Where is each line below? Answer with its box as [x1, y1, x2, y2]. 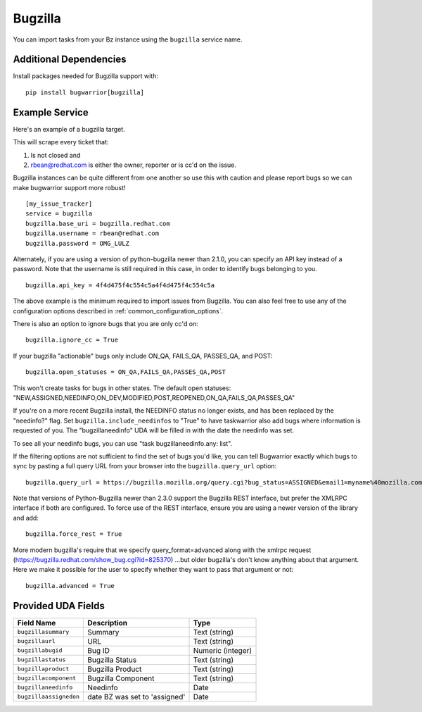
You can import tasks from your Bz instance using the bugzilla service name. [13, 35, 243, 44]
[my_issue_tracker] [25, 200, 93, 208]
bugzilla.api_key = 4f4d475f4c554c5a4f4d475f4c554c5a [25, 281, 215, 289]
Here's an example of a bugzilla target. [13, 125, 126, 133]
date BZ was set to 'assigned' [87, 692, 186, 701]
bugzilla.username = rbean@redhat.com [25, 230, 160, 237]
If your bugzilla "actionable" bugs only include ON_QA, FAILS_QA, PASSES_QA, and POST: [13, 351, 273, 360]
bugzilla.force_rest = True [25, 530, 122, 538]
